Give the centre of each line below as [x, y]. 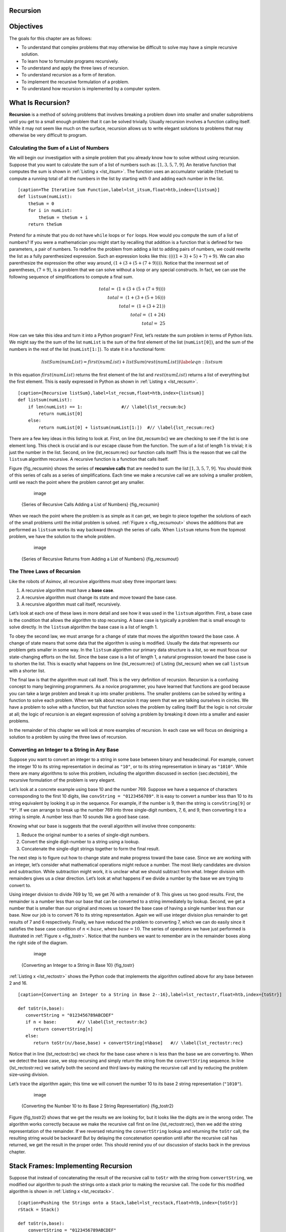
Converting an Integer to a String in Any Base [64, 750]
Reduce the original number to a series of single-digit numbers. [86, 835]
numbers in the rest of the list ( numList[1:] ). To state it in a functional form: [87, 349]
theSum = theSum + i [63, 217]
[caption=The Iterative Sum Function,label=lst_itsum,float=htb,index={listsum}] [119, 190]
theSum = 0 [41, 204]
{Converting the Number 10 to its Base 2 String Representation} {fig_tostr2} [98, 1106]
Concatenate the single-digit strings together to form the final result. [90, 849]
